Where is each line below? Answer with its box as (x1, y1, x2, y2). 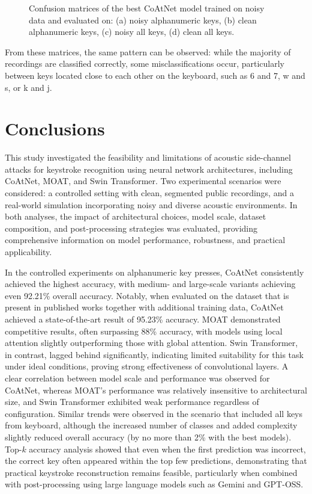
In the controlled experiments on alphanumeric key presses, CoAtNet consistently (5, 265, 304, 278)
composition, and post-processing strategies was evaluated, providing (5, 221, 258, 234)
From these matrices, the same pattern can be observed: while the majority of (5, 45, 291, 58)
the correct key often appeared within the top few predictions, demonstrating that (5, 454, 307, 467)
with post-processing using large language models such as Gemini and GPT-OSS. (5, 478, 304, 490)
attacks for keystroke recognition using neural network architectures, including (5, 162, 293, 175)
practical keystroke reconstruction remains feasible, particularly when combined (5, 466, 298, 478)
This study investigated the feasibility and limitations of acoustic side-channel (5, 151, 291, 164)
